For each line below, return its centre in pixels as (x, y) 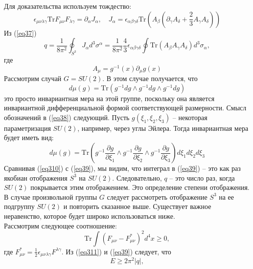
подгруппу (19, 206)
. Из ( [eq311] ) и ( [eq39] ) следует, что (116, 251)
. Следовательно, (137, 177)
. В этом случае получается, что (150, 78)
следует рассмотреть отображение (157, 197)
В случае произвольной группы (51, 197)
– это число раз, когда (202, 177)
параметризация (27, 128)
